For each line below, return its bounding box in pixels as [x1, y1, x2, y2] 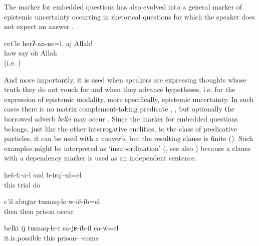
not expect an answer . [4, 21, 74, 31]
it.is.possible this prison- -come [4, 232, 99, 242]
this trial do [4, 179, 41, 189]
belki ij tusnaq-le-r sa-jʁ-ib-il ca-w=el [4, 222, 119, 233]
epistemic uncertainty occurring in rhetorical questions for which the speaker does [4, 11, 255, 21]
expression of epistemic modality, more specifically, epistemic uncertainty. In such [4, 93, 253, 104]
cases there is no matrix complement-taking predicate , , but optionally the [4, 103, 234, 114]
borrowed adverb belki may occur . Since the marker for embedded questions [4, 113, 238, 123]
